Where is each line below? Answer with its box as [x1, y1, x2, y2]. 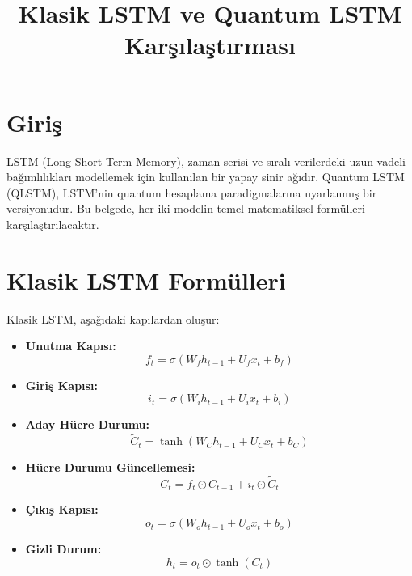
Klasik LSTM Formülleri [6, 263, 286, 296]
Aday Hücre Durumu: [25, 416, 150, 433]
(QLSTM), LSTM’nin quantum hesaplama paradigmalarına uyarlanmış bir [6, 184, 377, 201]
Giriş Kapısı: [25, 376, 98, 393]
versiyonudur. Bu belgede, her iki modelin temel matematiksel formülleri [6, 200, 365, 217]
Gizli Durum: [25, 540, 102, 557]
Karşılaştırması [124, 28, 296, 61]
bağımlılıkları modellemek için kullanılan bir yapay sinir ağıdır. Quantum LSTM [6, 168, 405, 185]
